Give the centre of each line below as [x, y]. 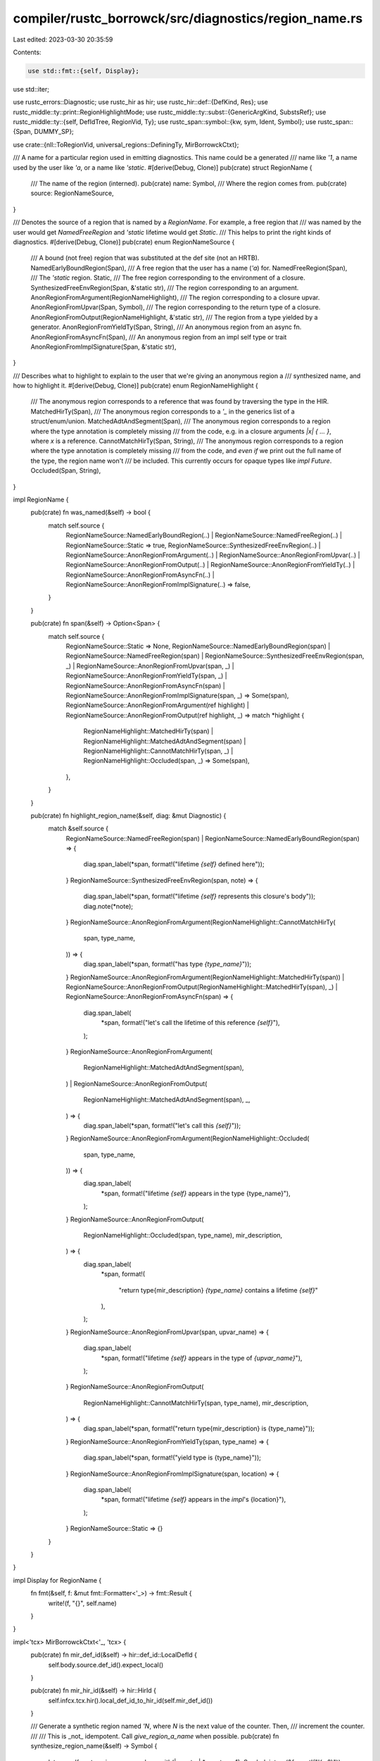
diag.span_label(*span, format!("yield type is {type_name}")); [172, 1457]
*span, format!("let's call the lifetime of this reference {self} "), [191, 1023]
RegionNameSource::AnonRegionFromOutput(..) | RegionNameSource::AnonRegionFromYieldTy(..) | [210, 565]
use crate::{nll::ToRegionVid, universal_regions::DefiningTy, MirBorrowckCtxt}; [126, 144]
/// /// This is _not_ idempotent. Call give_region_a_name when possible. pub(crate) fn [155, 1736]
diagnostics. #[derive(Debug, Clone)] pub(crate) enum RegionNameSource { [124, 242]
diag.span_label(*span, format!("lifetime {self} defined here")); [174, 864]
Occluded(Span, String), [66, 471]
